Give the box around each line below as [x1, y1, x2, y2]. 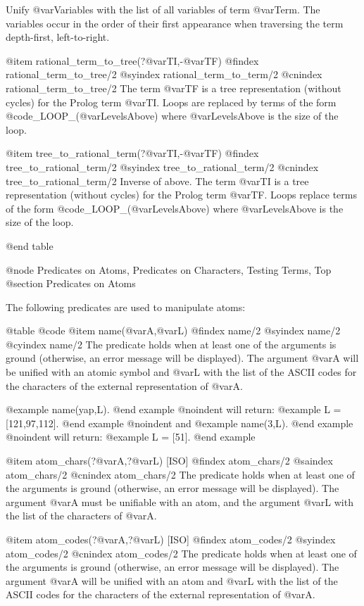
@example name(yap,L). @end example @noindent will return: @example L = [6, 402, 341, 417]
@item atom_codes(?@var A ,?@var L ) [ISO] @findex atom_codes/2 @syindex [6, 532, 336, 546]
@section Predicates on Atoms [6, 276, 136, 291]
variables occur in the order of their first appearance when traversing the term [6, 15, 344, 30]
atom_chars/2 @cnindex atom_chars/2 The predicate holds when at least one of [6, 467, 355, 481]
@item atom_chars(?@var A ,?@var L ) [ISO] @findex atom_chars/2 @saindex [6, 453, 333, 468]
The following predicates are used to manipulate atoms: [6, 299, 246, 314]
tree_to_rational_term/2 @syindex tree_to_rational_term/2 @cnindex [6, 159, 319, 174]
